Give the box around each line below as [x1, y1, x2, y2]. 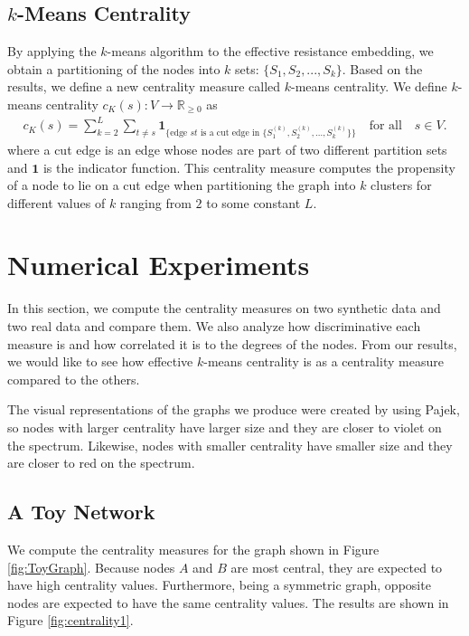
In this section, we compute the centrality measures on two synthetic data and [7, 299, 441, 318]
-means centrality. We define [291, 77, 447, 96]
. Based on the [342, 59, 423, 78]
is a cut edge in [200, 128, 260, 138]
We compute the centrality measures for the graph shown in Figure [7, 539, 380, 558]
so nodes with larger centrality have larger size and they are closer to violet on [7, 417, 442, 436]
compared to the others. [7, 369, 140, 388]
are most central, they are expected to [230, 557, 443, 576]
